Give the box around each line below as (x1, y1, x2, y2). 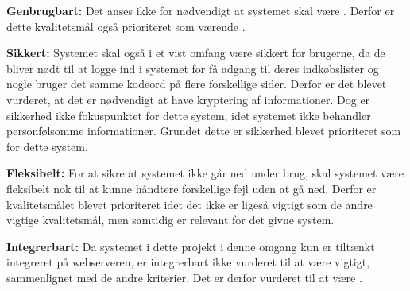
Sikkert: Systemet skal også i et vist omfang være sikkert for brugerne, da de (6, 45, 385, 61)
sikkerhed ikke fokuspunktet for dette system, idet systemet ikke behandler (6, 107, 371, 123)
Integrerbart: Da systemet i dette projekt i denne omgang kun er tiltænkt (6, 238, 375, 254)
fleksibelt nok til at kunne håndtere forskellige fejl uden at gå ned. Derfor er (6, 180, 377, 196)
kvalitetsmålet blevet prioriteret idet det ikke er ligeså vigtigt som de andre (6, 196, 373, 212)
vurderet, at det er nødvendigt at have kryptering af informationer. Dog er (6, 91, 370, 107)
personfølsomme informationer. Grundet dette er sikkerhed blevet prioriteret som (6, 122, 401, 139)
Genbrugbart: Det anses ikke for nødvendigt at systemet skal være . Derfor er (6, 2, 395, 18)
